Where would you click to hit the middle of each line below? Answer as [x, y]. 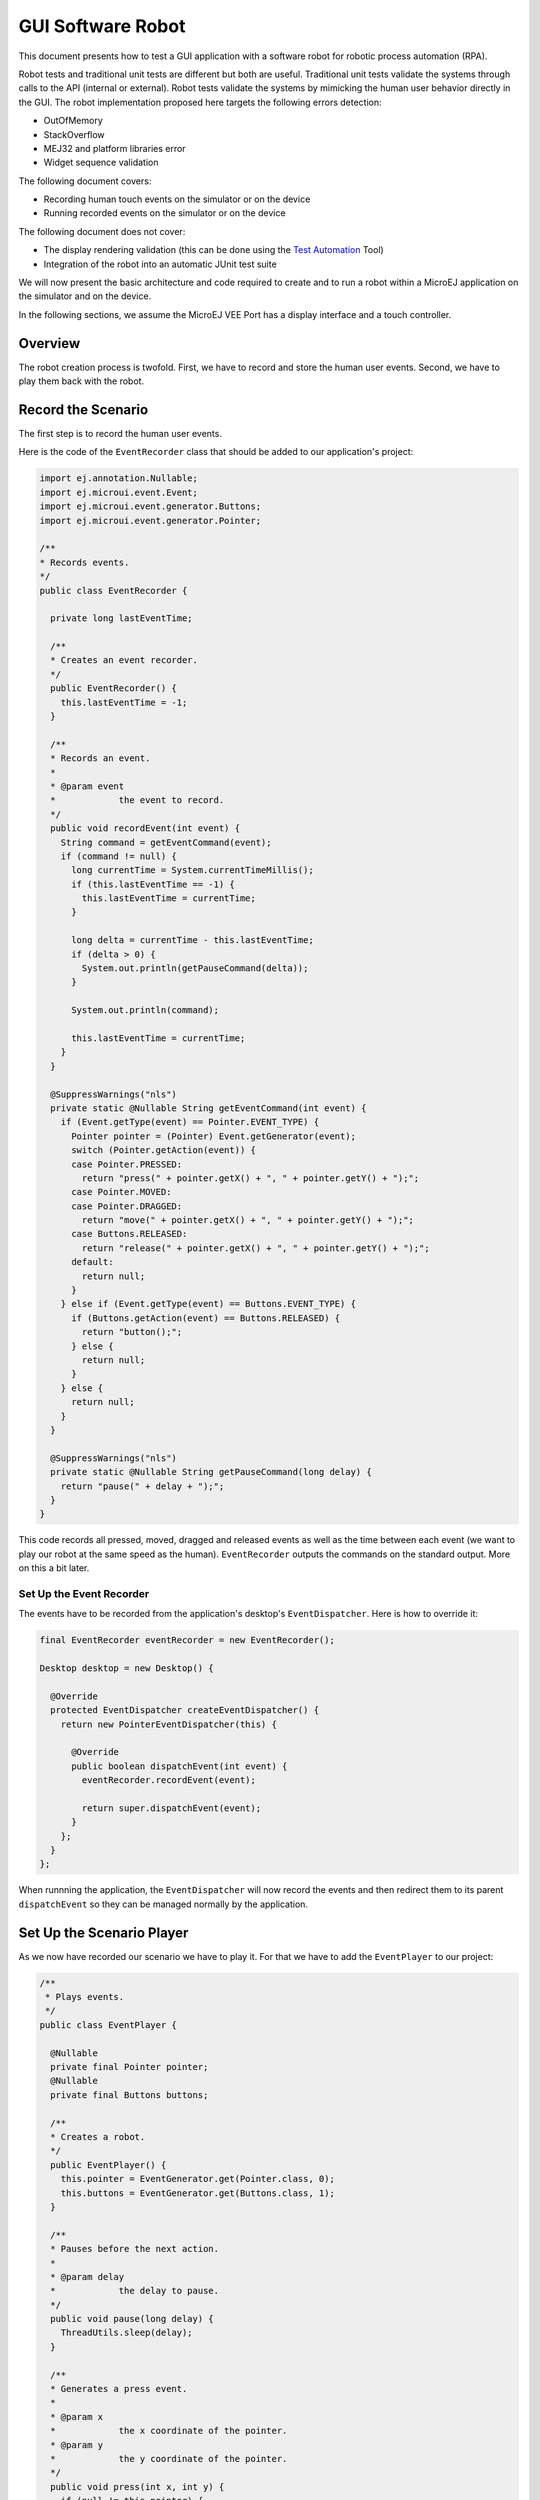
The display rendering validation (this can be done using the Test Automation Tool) [213, 250]
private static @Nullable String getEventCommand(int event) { [208, 1108]
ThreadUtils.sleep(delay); [127, 2333]
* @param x [77, 2416]
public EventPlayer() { [108, 2164]
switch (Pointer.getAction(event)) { [164, 1150]
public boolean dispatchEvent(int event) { [179, 1766]
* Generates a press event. [119, 2389]
